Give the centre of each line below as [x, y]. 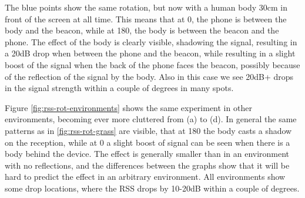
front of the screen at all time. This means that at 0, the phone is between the [146, 19]
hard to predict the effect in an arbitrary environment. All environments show [145, 177]
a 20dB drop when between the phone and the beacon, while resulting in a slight [150, 53]
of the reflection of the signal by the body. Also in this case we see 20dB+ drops [149, 76]
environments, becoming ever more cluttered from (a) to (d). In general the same [151, 119]
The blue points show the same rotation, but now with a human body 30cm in [146, 7]
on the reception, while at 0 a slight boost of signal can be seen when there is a [148, 142]
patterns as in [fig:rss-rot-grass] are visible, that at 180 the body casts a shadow [148, 130]
